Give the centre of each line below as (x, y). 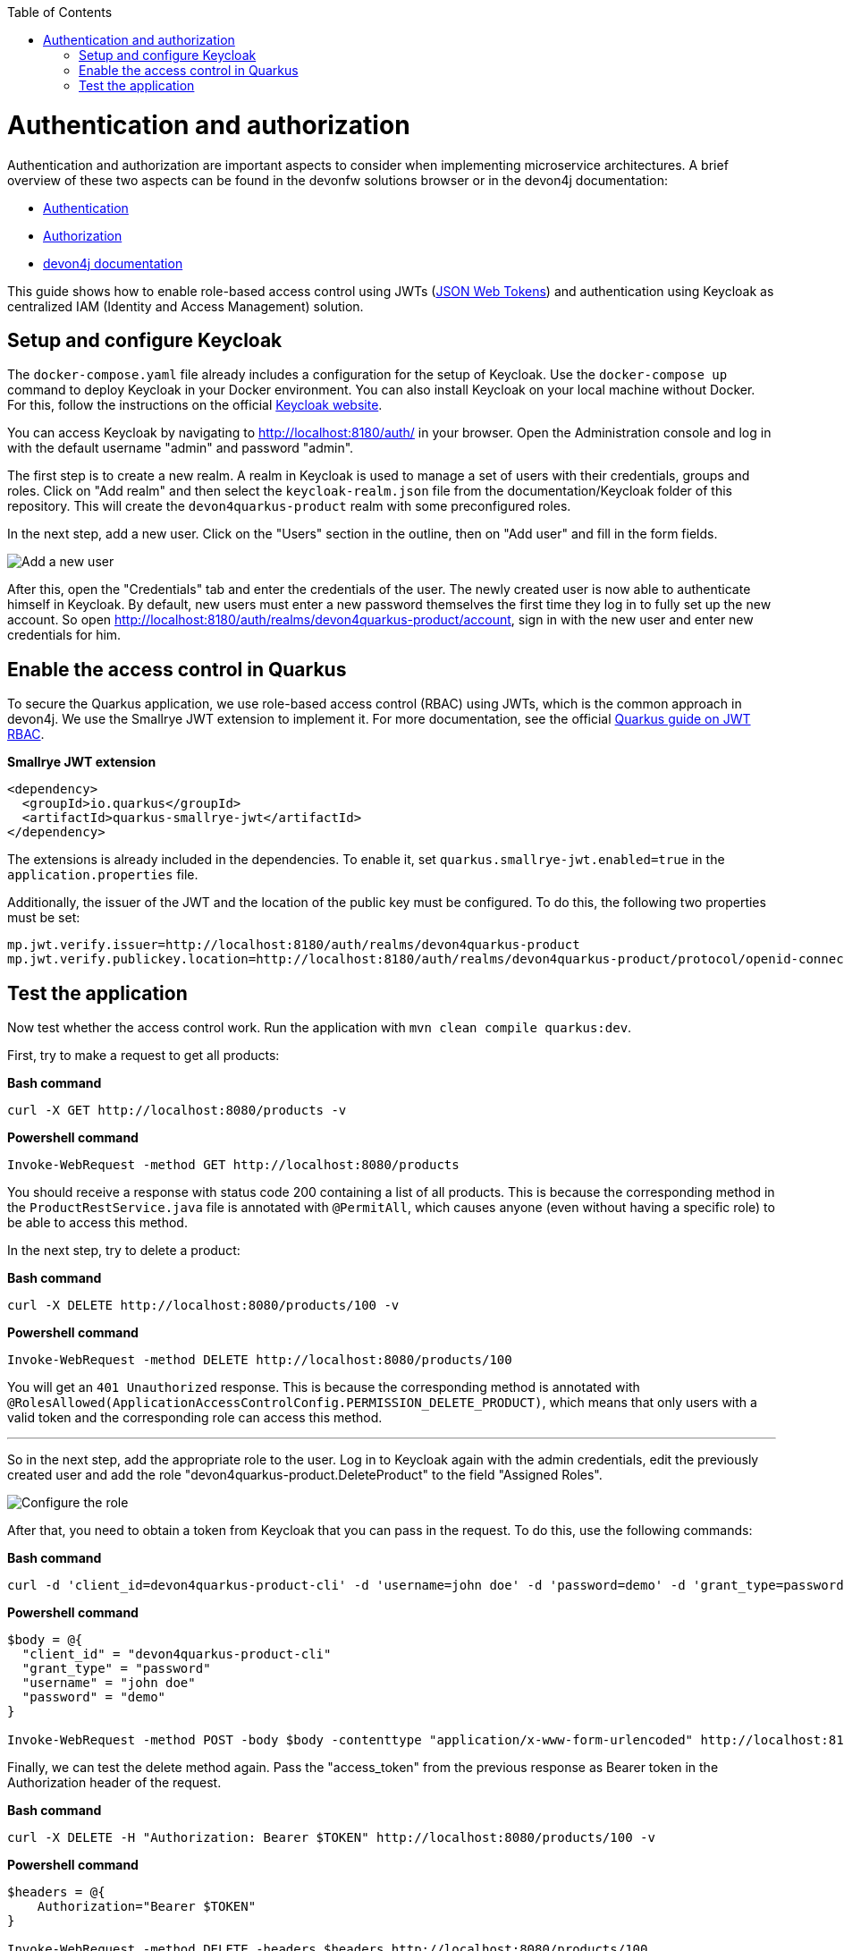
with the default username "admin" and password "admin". (181, 448)
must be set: (44, 918)
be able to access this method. (97, 1223)
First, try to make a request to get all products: (143, 1056)
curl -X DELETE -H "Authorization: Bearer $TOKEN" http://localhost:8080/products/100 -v (331, 1838)
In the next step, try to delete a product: (124, 1251)
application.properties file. (103, 875)
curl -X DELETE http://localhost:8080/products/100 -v (203, 1306)
